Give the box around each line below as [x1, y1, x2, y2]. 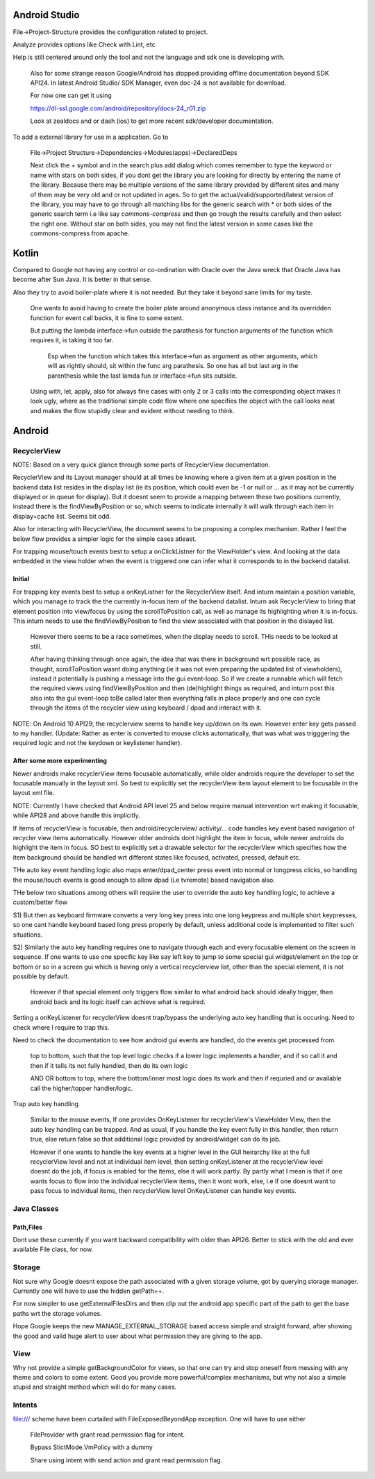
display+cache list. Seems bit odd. [12, 512, 111, 520]
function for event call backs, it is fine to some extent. [30, 313, 184, 322]
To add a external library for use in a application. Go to [12, 133, 169, 141]
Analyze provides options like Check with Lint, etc [12, 40, 156, 49]
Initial [12, 575, 30, 583]
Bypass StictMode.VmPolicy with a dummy [30, 1443, 153, 1451]
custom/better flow [12, 898, 68, 906]
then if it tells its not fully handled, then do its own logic [30, 1061, 188, 1069]
